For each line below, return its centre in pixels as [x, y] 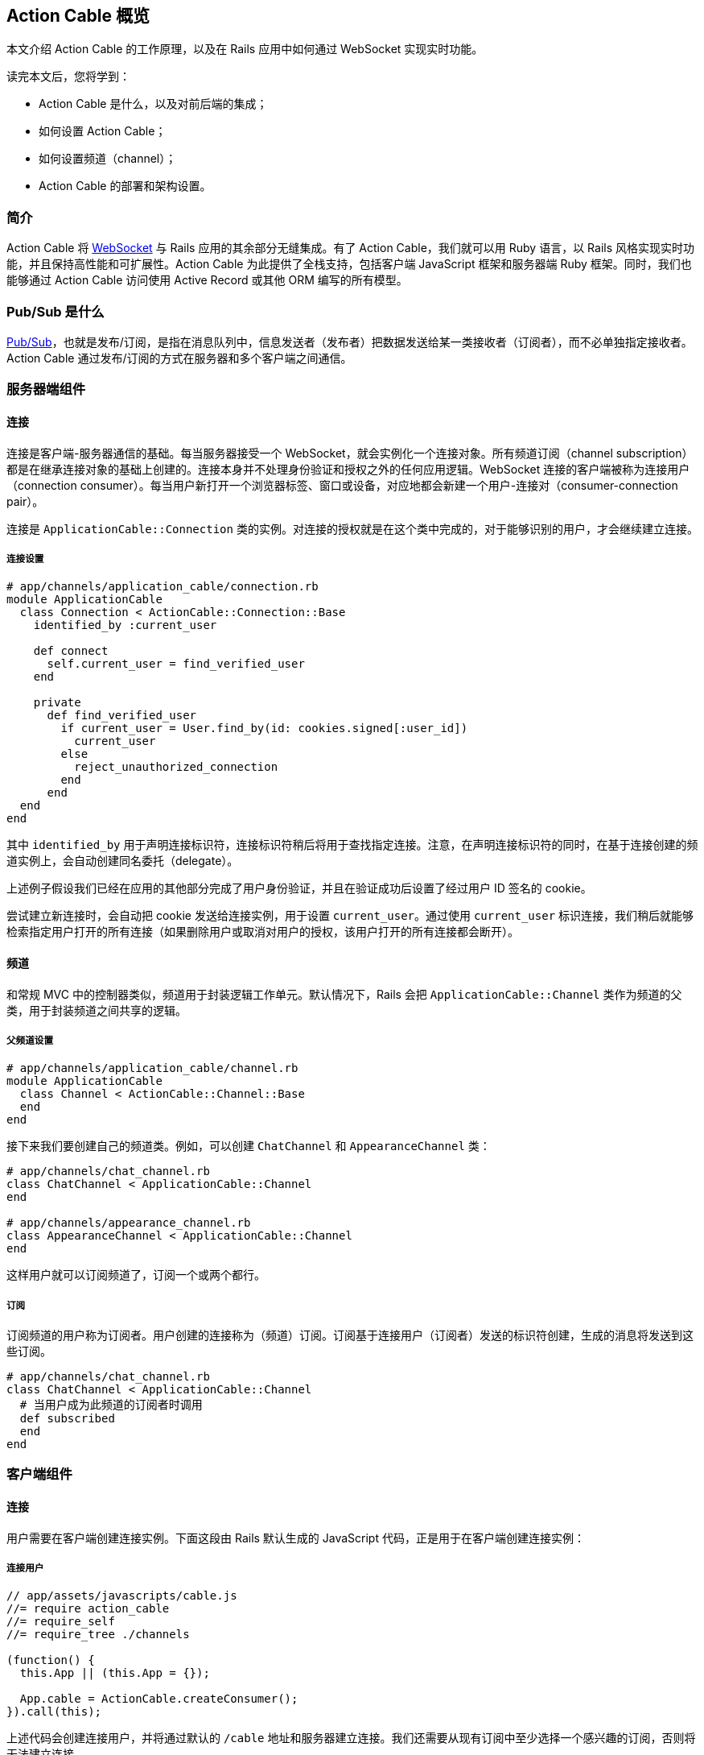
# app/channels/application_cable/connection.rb [163, 587]
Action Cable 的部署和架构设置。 [125, 186]
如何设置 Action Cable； [103, 131]
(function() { [51, 1660]
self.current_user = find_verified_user [176, 664]
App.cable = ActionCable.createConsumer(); [159, 1699]
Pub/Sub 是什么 [56, 311]
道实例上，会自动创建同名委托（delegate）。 [123, 861]
